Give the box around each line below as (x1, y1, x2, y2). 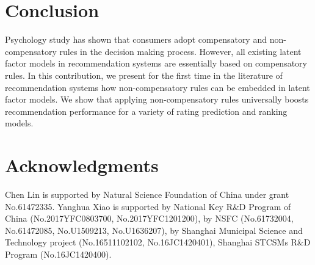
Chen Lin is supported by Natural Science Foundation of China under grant (5, 188, 289, 200)
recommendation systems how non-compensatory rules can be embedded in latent (5, 81, 310, 93)
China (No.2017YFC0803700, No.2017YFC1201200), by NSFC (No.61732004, (5, 212, 294, 225)
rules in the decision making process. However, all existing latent (59, 45, 302, 57)
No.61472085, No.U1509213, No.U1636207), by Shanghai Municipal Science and (5, 223, 303, 236)
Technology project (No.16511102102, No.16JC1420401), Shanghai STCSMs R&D (5, 236, 311, 249)
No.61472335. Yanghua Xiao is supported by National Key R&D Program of (5, 200, 291, 212)
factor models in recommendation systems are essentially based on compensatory (5, 57, 307, 70)
